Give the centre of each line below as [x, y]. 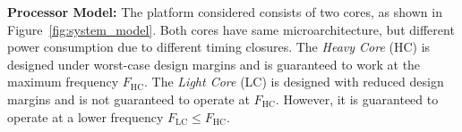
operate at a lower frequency [86, 116]
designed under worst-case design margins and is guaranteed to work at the [214, 64]
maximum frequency [63, 82]
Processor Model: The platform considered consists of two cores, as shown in [225, 12]
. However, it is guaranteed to [357, 99]
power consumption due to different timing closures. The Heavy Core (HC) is [219, 47]
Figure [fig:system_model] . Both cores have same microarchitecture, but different [231, 29]
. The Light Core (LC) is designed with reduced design [294, 82]
